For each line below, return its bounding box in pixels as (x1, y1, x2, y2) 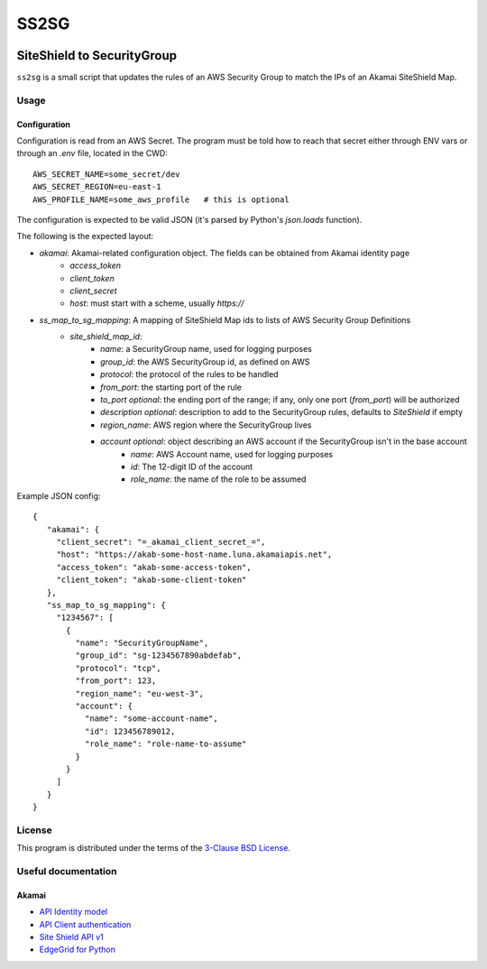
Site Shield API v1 (39, 932, 104, 943)
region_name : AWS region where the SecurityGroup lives (100, 420, 312, 430)
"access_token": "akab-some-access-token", (56, 562, 252, 572)
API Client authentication (39, 918, 132, 929)
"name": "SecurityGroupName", (75, 638, 209, 649)
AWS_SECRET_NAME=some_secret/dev (32, 169, 180, 180)
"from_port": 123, (75, 676, 157, 686)
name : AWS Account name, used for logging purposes (131, 448, 334, 459)
